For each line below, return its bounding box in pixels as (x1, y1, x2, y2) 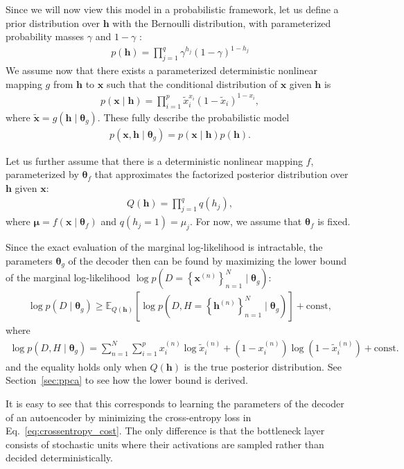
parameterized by (6, 167, 79, 182)
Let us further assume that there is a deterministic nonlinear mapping (6, 153, 303, 168)
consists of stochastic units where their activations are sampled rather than (6, 436, 324, 451)
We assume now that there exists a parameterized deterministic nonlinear (6, 63, 318, 78)
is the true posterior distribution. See (184, 359, 342, 373)
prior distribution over (6, 15, 100, 30)
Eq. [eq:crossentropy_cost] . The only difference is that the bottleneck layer (6, 423, 325, 438)
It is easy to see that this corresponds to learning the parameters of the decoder (6, 396, 344, 410)
